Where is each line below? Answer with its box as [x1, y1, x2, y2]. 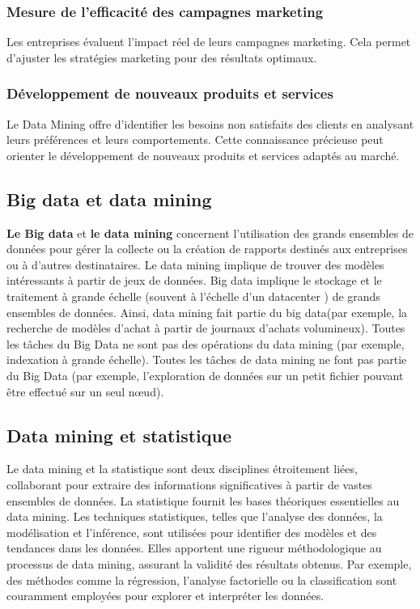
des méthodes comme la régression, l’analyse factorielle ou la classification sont [6, 571, 397, 588]
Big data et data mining [6, 186, 212, 211]
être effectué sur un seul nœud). [6, 383, 164, 400]
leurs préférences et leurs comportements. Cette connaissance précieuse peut [6, 131, 384, 148]
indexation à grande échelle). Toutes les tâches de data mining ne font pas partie [6, 351, 407, 368]
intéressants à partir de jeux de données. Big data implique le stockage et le [6, 272, 382, 289]
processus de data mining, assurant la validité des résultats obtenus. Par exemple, [6, 555, 412, 572]
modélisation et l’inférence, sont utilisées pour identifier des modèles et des [6, 523, 377, 540]
